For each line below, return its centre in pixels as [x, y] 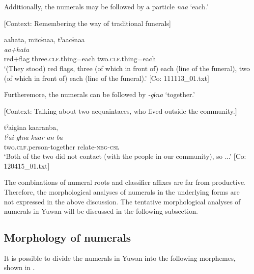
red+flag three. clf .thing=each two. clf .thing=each [80, 59]
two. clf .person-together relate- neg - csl [62, 146]
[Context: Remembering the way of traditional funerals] [87, 23]
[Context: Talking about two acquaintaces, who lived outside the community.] [121, 111]
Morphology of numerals [68, 237]
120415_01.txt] [27, 165]
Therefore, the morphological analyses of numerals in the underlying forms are [122, 191]
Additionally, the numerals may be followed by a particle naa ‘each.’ [106, 6]
